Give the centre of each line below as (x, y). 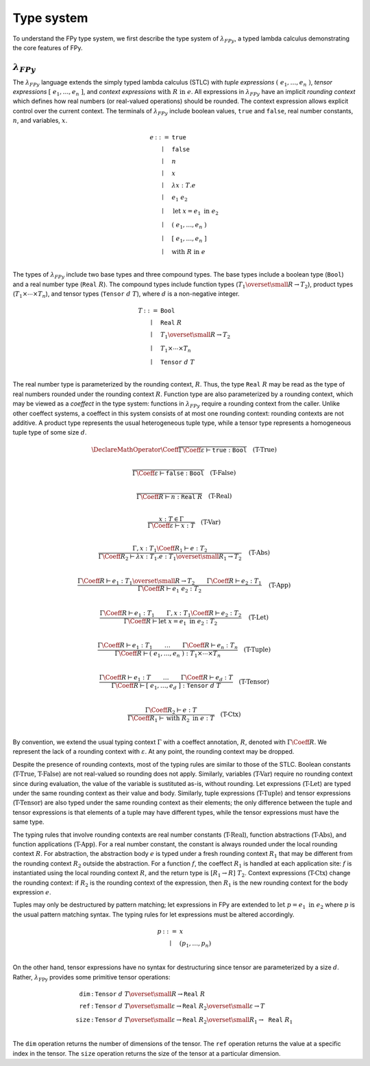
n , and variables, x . (40, 121)
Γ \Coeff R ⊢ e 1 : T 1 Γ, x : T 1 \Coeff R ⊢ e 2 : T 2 (171, 614)
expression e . (32, 892)
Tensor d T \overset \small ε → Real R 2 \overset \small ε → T (180, 1007)
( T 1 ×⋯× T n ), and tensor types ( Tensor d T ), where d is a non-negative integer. (126, 294)
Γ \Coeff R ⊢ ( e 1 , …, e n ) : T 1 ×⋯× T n (168, 654)
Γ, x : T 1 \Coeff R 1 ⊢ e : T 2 (170, 549)
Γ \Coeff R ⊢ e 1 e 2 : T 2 (170, 590)
